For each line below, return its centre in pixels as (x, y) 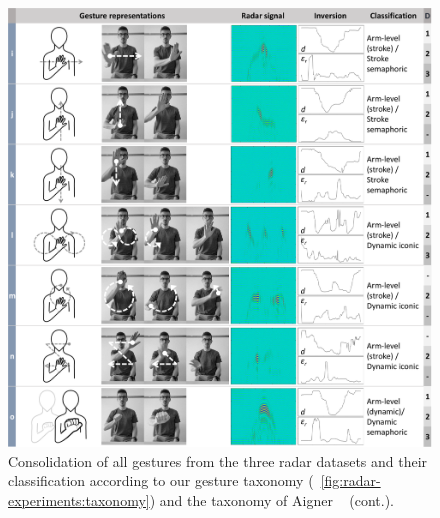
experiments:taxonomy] (79, 499)
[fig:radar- (350, 480)
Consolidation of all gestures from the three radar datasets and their (218, 460)
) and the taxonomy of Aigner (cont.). (271, 499)
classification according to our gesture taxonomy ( (161, 480)
